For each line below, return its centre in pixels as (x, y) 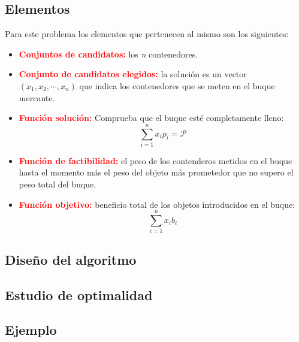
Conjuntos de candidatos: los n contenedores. (108, 54)
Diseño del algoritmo (71, 259)
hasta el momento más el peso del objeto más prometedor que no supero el (156, 172)
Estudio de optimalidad (79, 294)
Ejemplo (31, 330)
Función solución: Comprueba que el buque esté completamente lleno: (151, 118)
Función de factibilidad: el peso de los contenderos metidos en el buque (155, 160)
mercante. (37, 97)
